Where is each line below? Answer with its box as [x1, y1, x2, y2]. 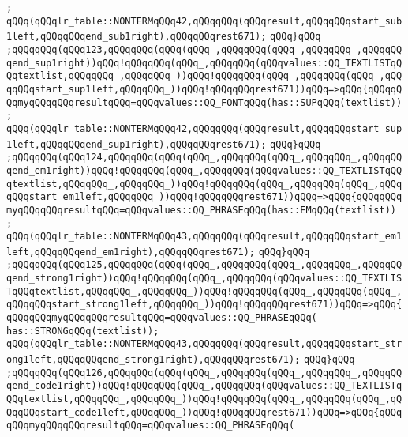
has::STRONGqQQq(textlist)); [6, 325, 159, 337]
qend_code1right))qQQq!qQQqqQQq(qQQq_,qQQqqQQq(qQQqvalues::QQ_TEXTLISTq [6, 380, 402, 392]
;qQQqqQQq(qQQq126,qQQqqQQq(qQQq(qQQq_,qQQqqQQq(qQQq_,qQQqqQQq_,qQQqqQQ [6, 367, 402, 379]
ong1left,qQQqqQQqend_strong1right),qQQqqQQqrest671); [6, 354, 301, 366]
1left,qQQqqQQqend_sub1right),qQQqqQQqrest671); [6, 31, 267, 43]
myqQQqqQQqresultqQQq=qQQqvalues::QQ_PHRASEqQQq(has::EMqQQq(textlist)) [6, 204, 396, 216]
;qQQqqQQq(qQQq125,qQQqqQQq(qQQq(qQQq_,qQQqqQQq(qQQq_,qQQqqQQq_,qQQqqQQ [6, 259, 402, 271]
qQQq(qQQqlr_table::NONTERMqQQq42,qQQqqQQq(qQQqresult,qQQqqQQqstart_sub [6, 15, 402, 27]
